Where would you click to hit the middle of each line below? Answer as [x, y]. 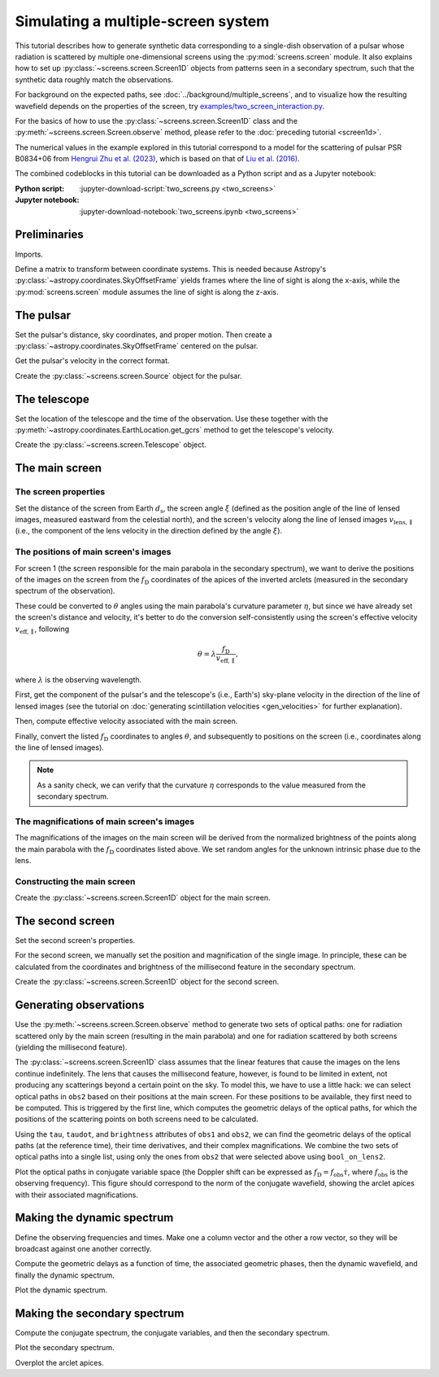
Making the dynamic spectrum [94, 1218]
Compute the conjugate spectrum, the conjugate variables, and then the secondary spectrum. [172, 1333]
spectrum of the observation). [65, 591]
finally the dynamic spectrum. [65, 1275]
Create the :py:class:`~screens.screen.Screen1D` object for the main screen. [143, 898]
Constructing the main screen [75, 881]
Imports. [29, 254]
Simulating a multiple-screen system [142, 21]
